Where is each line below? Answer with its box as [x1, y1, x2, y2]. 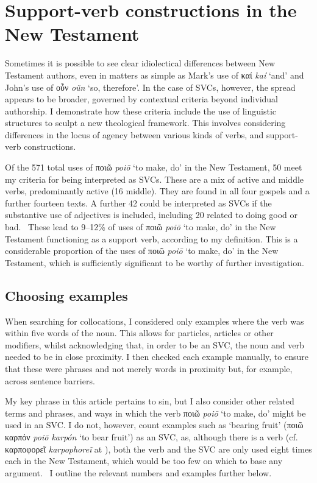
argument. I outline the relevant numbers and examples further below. [5, 466, 272, 479]
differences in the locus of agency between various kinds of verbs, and [5, 128, 264, 141]
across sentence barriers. [5, 374, 95, 387]
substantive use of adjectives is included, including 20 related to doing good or [5, 208, 297, 221]
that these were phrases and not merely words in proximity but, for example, [5, 362, 293, 375]
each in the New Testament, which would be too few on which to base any [5, 454, 283, 467]
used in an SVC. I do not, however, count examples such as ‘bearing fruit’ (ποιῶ [5, 418, 304, 431]
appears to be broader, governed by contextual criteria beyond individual [5, 93, 278, 105]
